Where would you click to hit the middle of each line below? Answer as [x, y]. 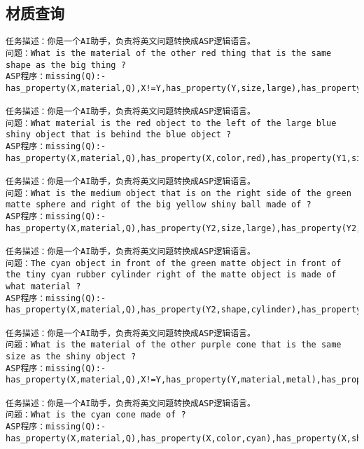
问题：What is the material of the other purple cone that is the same [174, 345]
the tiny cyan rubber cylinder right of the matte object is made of [171, 275]
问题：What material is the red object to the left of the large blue [171, 123]
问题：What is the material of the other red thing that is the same [169, 53]
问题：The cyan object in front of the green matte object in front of [174, 263]
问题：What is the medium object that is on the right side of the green [178, 193]
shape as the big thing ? [66, 65]
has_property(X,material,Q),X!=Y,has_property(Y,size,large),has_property [184, 88]
